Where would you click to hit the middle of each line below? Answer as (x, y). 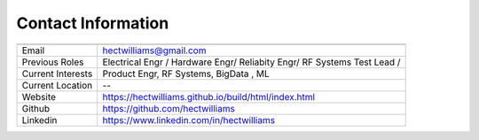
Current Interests (57, 74)
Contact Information (93, 23)
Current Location (57, 85)
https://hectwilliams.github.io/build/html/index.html (208, 97)
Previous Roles (53, 62)
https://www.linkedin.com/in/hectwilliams (188, 120)
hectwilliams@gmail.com (154, 51)
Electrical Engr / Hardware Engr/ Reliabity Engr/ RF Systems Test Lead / (251, 62)
